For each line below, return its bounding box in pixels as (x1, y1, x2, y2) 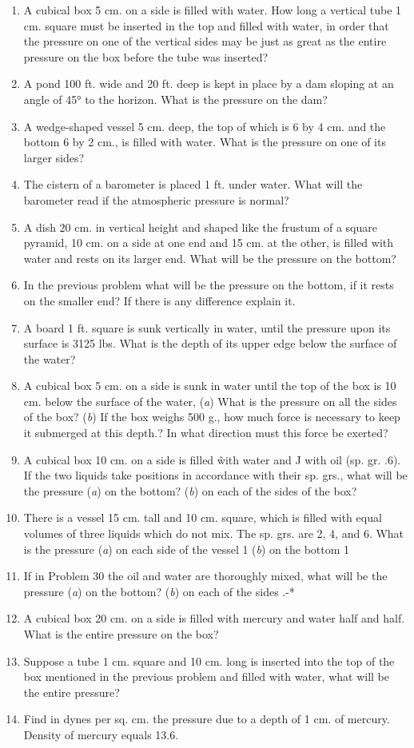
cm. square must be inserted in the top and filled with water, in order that (23, 17, 389, 34)
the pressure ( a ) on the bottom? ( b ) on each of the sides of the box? (23, 482, 357, 499)
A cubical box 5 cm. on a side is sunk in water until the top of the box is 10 (23, 377, 396, 394)
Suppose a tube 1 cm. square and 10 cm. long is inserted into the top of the (23, 652, 395, 669)
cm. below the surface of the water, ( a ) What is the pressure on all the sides (23, 392, 397, 409)
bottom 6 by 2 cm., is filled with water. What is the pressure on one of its (23, 133, 386, 150)
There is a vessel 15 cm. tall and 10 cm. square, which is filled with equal (23, 509, 382, 526)
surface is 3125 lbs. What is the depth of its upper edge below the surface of (23, 335, 397, 352)
